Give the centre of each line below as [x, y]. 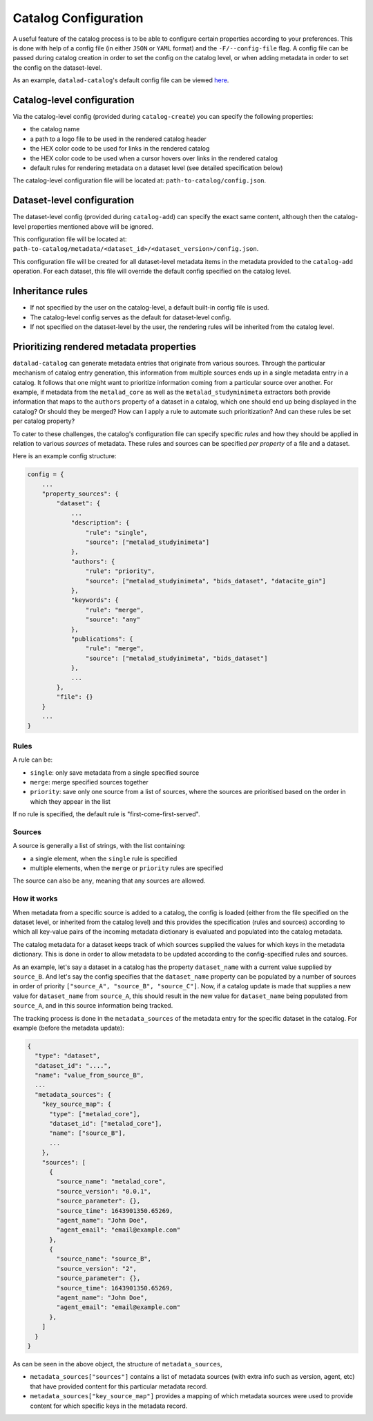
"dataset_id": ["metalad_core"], [106, 1124]
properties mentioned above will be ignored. [90, 226]
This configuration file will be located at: [70, 239]
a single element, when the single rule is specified [104, 858]
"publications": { [102, 639]
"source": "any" [113, 620]
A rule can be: [33, 760]
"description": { [100, 523]
